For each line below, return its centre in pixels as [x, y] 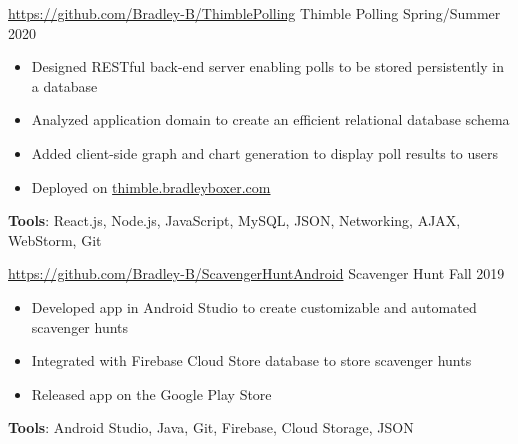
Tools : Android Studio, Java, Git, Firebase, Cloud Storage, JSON [211, 427]
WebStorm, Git [55, 239]
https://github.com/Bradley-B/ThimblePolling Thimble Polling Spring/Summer [254, 13]
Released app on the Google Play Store [151, 393]
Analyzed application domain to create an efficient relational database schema [270, 119]
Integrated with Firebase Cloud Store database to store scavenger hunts [251, 360]
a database [64, 85]
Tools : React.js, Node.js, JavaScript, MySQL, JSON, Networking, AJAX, [234, 220]
